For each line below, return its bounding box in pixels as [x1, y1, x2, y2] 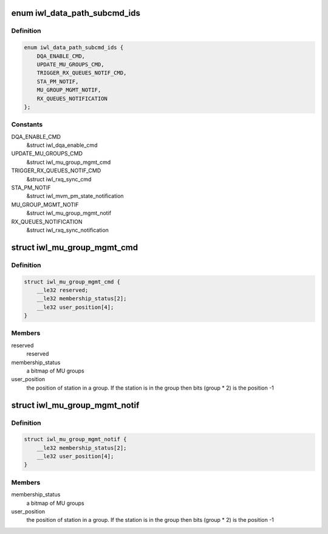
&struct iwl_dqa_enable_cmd [26, 141, 98, 149]
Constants [11, 120, 43, 129]
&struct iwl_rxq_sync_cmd [26, 175, 92, 183]
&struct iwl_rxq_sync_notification [26, 226, 109, 234]
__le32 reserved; [36, 286, 89, 294]
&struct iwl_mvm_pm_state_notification [26, 192, 124, 200]
